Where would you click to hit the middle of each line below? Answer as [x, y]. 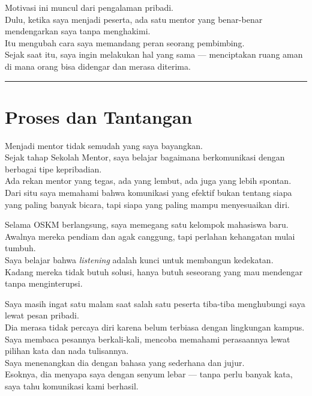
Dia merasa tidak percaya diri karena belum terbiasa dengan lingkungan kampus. [155, 327]
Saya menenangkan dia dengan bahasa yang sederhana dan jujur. [125, 362]
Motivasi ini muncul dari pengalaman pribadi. [89, 7]
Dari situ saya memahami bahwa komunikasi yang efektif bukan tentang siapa [148, 193]
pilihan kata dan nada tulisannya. [67, 351]
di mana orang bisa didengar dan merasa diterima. [98, 66]
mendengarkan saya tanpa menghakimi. [78, 31]
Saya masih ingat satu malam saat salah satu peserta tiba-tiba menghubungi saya [155, 303]
